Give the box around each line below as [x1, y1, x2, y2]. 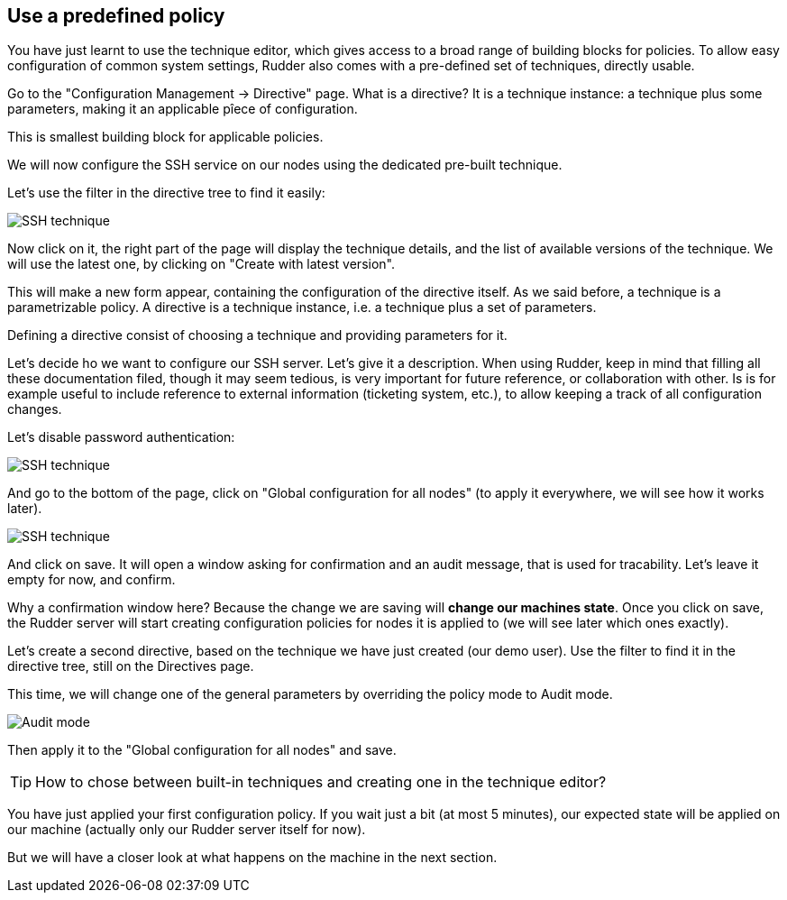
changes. [7, 401, 62, 418]
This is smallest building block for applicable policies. [7, 129, 324, 145]
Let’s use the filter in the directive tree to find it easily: [7, 185, 325, 201]
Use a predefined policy [7, 5, 225, 27]
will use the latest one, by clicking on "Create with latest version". [7, 256, 395, 272]
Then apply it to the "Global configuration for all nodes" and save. [7, 742, 397, 758]
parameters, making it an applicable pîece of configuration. [7, 101, 358, 117]
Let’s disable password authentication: [7, 429, 235, 445]
